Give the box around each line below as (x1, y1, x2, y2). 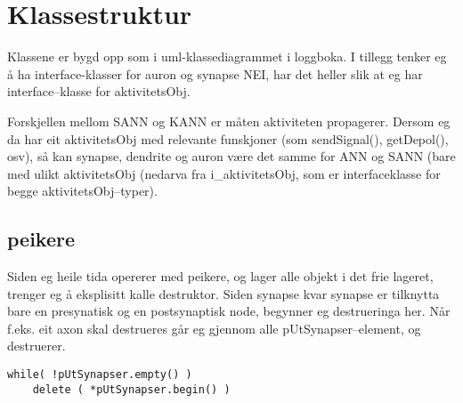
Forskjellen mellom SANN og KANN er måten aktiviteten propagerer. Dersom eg (7, 111, 451, 130)
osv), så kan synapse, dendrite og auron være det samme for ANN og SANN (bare (7, 147, 456, 165)
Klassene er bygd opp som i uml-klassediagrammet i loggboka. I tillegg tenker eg (7, 47, 447, 66)
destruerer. (7, 336, 66, 355)
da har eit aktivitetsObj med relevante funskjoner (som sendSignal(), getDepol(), (7, 129, 449, 148)
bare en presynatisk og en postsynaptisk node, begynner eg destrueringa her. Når (7, 302, 451, 320)
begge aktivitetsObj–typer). (7, 181, 158, 200)
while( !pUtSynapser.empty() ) (7, 368, 192, 382)
